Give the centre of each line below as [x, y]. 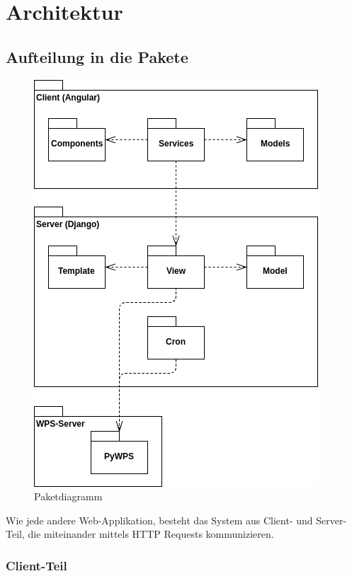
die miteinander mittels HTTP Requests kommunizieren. [151, 534]
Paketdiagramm [68, 496]
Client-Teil [36, 565]
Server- [331, 520]
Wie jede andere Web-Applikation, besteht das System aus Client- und [159, 520]
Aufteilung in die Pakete [97, 56]
